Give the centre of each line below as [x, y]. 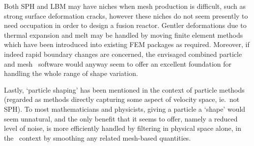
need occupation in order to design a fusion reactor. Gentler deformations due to [125, 25]
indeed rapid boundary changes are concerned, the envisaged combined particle [123, 54]
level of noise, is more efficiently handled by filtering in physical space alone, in [123, 128]
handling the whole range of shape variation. [71, 73]
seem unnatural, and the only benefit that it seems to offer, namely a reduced [121, 118]
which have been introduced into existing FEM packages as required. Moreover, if [127, 44]
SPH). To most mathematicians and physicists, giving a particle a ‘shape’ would [125, 109]
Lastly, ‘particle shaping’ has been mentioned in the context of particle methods [124, 89]
